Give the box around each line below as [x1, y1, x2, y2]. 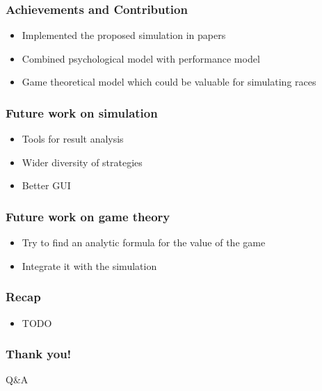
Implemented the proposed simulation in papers [22, 28, 226, 42]
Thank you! [6, 345, 72, 362]
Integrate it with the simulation [22, 258, 157, 273]
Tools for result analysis [22, 131, 124, 146]
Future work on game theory [6, 207, 170, 225]
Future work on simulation [6, 104, 158, 121]
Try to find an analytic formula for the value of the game [22, 235, 266, 250]
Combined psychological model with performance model [22, 51, 260, 65]
